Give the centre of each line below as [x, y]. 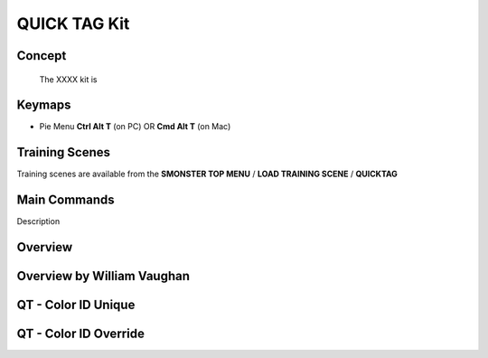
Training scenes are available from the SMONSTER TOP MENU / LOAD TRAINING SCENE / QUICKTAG [207, 174]
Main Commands [66, 200]
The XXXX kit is [68, 79]
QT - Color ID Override [80, 334]
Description [38, 221]
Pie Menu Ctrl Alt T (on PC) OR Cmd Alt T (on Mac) [135, 127]
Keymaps [44, 105]
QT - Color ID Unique [76, 305]
